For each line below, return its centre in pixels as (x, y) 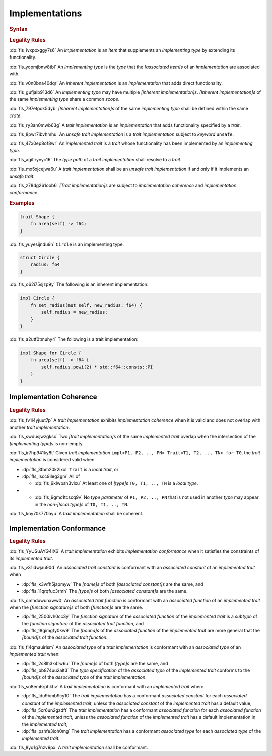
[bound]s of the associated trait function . (65, 637)
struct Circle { (40, 257)
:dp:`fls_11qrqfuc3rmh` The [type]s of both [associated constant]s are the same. (105, 591)
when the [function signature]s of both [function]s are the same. (76, 607)
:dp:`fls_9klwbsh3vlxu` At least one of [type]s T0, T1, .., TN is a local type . (116, 483)
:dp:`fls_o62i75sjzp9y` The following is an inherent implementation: (79, 284)
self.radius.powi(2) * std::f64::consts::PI (97, 367)
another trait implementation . (40, 427)
